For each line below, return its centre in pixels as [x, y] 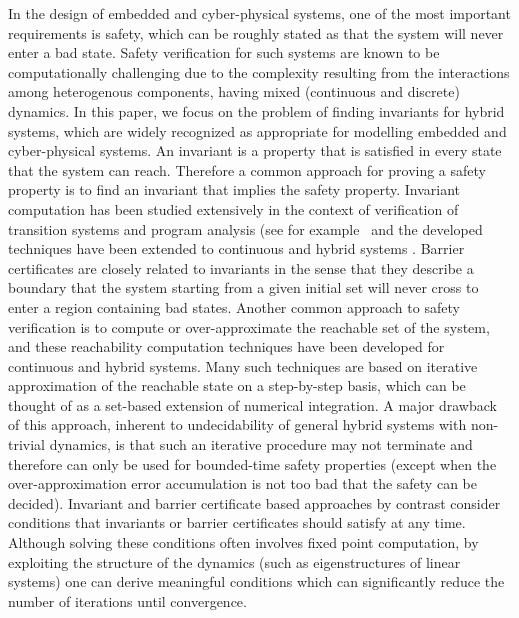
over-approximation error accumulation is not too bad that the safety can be [242, 483]
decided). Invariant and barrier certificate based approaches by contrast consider [254, 502]
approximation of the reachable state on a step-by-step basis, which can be [237, 385]
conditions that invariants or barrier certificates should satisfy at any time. [237, 522]
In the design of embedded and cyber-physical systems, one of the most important [259, 13]
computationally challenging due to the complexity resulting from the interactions [259, 71]
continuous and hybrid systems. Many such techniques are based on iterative [243, 365]
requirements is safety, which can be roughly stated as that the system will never [256, 32]
